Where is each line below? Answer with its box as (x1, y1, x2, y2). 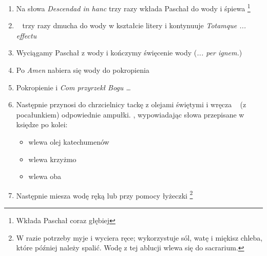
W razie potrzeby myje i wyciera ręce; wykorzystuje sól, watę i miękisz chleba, (16, 232, 263, 243)
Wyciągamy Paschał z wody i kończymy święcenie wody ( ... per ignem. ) (16, 47, 242, 58)
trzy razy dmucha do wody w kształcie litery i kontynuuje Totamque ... (22, 20, 246, 31)
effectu (16, 30, 37, 41)
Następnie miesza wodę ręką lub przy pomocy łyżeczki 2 (16, 188, 193, 201)
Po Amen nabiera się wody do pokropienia (16, 65, 149, 75)
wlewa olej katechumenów (28, 136, 109, 147)
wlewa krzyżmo (28, 153, 77, 164)
